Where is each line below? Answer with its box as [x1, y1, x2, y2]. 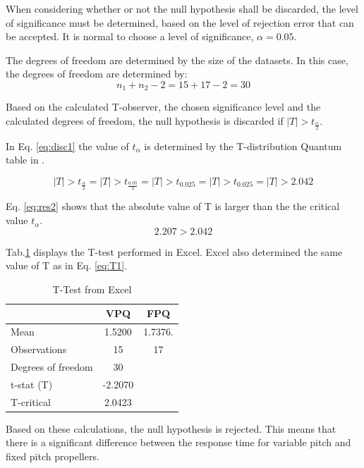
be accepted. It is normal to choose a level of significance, [6, 29, 254, 44]
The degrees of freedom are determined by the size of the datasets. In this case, [6, 52, 348, 67]
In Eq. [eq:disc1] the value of [6, 138, 129, 153]
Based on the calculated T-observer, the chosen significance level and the [6, 99, 321, 114]
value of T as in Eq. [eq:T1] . [6, 258, 128, 273]
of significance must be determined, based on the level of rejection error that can [6, 15, 354, 30]
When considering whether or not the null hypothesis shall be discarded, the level [6, 1, 358, 16]
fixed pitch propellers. [6, 448, 99, 463]
